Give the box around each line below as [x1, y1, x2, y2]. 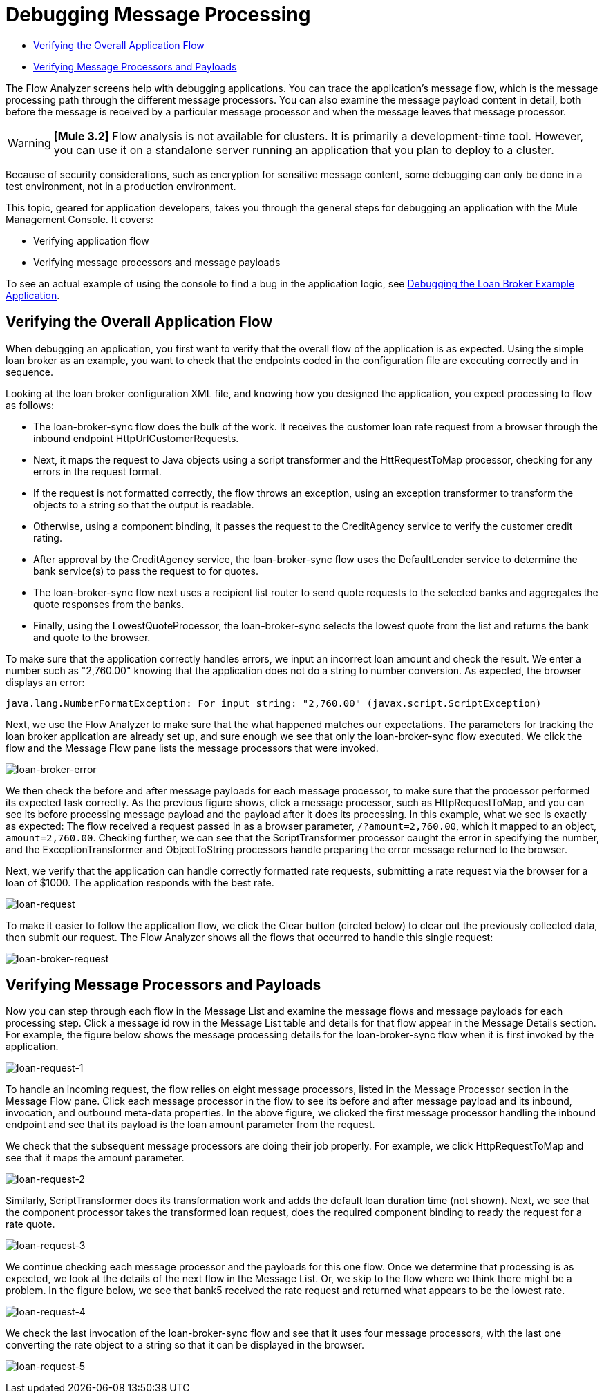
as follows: [6, 399, 55, 411]
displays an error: [6, 676, 85, 688]
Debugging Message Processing [6, 3, 311, 26]
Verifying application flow [33, 234, 149, 247]
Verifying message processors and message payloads [33, 256, 281, 268]
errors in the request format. [33, 465, 162, 477]
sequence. [6, 365, 54, 378]
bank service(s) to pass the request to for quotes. [33, 564, 259, 577]
